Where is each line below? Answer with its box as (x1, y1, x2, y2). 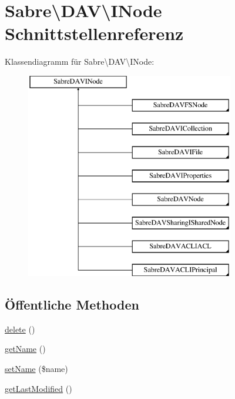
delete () (5, 322, 35, 335)
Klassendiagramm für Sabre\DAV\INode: (5, 55, 155, 68)
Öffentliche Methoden (5, 295, 139, 314)
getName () (5, 343, 46, 355)
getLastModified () (5, 382, 72, 394)
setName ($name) (5, 363, 68, 375)
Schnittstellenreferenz (5, 21, 184, 45)
